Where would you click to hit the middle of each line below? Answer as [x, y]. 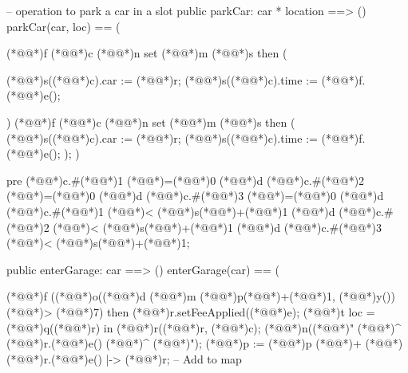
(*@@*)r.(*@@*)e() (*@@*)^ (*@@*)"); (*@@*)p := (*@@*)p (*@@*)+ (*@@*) [205, 343]
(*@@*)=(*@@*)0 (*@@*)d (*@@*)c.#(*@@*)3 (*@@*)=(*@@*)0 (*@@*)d [195, 196]
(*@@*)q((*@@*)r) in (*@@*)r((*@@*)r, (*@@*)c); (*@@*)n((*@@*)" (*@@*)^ [204, 327]
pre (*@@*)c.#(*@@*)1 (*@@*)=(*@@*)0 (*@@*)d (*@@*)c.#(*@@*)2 [186, 180]
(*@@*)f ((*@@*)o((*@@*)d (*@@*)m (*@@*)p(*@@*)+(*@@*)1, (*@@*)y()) [201, 296]
